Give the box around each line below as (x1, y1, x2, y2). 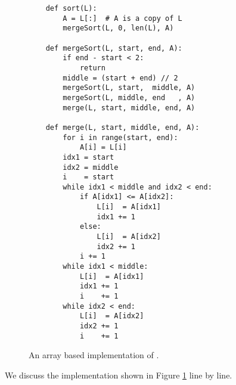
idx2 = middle (63, 163, 119, 172)
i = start (63, 173, 114, 182)
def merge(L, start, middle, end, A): (45, 123, 200, 132)
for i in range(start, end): (63, 133, 178, 142)
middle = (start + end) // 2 (63, 73, 178, 82)
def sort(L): (45, 4, 97, 13)
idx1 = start (63, 153, 114, 162)
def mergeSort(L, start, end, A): (45, 44, 182, 52)
